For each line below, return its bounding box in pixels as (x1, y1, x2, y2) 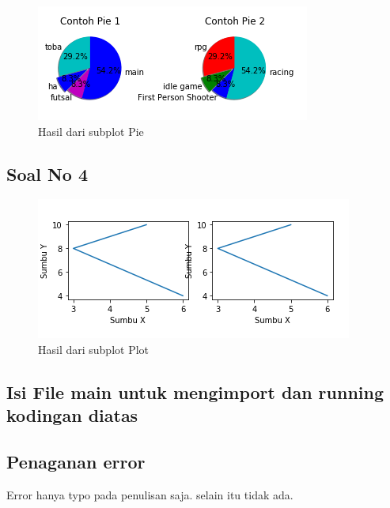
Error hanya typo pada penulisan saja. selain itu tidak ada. (6, 486, 293, 502)
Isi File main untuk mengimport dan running (6, 379, 384, 404)
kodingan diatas (6, 403, 138, 427)
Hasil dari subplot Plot (38, 341, 150, 357)
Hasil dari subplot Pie (38, 122, 144, 139)
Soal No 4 (6, 161, 89, 186)
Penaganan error (6, 450, 146, 474)
